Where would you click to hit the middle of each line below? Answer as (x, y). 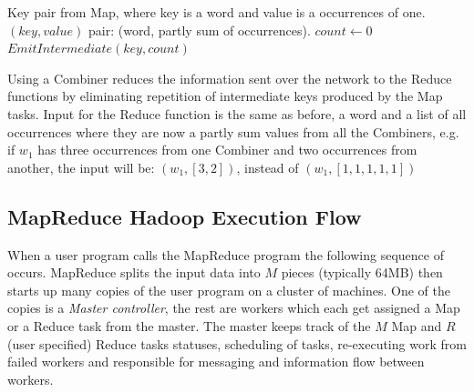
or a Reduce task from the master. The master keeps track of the (189, 325)
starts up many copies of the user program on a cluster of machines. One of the (229, 290)
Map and (417, 325)
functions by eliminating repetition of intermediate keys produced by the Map (225, 96)
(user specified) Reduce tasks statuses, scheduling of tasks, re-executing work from (237, 343)
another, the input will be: (81, 167)
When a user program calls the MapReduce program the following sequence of (226, 254)
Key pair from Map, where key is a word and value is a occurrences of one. (216, 12)
